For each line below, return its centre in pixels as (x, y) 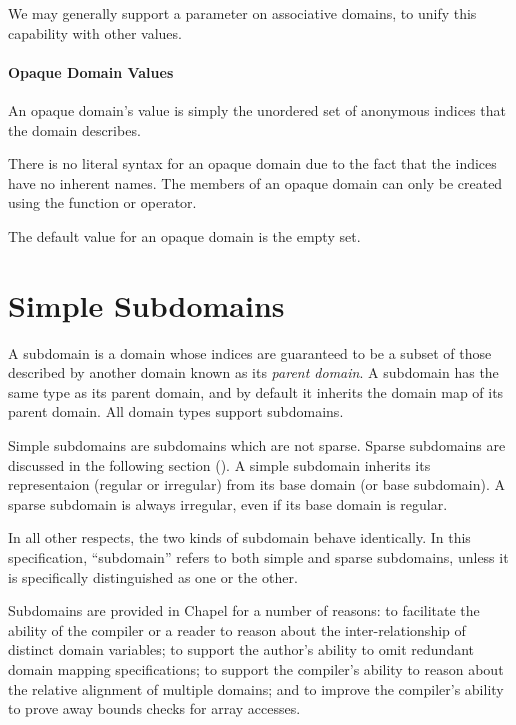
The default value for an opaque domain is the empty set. (184, 235)
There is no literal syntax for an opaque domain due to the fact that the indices (252, 163)
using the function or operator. (102, 202)
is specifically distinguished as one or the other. (153, 576)
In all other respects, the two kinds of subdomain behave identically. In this (239, 537)
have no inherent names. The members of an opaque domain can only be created (255, 182)
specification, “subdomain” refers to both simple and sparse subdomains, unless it (258, 557)
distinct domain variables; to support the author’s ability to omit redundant (241, 649)
